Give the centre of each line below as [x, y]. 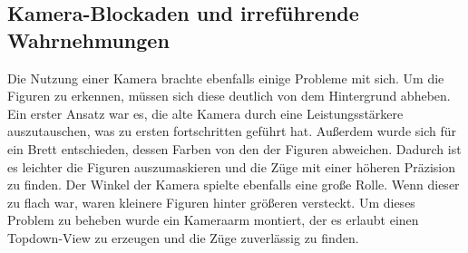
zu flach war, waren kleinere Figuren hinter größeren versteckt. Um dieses [211, 202]
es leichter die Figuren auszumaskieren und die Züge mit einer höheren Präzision [232, 166]
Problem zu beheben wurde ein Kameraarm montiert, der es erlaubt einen [213, 220]
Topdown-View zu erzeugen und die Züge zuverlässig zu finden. [183, 237]
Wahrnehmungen [88, 39]
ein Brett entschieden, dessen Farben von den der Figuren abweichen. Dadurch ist [234, 148]
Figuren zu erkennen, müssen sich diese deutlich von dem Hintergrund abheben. [229, 96]
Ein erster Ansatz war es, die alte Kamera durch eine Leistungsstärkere [205, 113]
